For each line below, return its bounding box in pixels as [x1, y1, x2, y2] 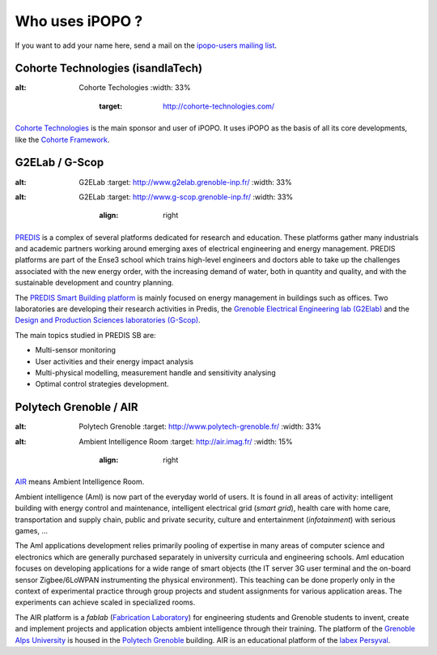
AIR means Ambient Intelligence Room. [15, 477, 145, 486]
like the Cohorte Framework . [15, 135, 110, 144]
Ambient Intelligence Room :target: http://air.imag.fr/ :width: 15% [78, 436, 293, 446]
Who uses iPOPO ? [15, 12, 143, 30]
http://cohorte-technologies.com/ [163, 101, 275, 111]
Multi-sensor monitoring [35, 345, 117, 355]
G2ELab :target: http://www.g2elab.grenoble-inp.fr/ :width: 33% [78, 177, 293, 186]
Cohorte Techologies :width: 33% [78, 83, 191, 92]
